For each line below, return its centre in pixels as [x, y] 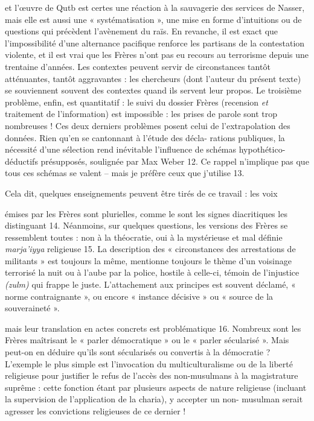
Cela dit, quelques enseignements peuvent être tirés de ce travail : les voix [141, 193]
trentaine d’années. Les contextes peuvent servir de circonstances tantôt [138, 66]
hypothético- [262, 149]
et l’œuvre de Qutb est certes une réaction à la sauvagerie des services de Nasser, [155, 7]
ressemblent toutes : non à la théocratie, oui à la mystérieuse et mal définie [144, 237]
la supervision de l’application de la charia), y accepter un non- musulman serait [154, 399]
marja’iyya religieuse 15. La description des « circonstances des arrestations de [150, 249]
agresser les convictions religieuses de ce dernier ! [95, 411]
